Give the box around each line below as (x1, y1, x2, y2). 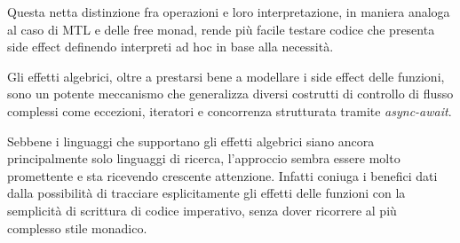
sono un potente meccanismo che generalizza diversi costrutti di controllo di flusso (7, 84, 454, 103)
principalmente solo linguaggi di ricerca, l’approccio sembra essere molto (7, 149, 401, 168)
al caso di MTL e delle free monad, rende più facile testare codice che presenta (7, 20, 435, 38)
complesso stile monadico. (7, 218, 147, 237)
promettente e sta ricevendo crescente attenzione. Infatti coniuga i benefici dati (7, 166, 438, 184)
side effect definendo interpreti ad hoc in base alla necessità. (7, 37, 334, 56)
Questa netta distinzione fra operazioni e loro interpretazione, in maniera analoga (7, 3, 450, 20)
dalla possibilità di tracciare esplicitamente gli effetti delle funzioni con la (7, 184, 406, 202)
